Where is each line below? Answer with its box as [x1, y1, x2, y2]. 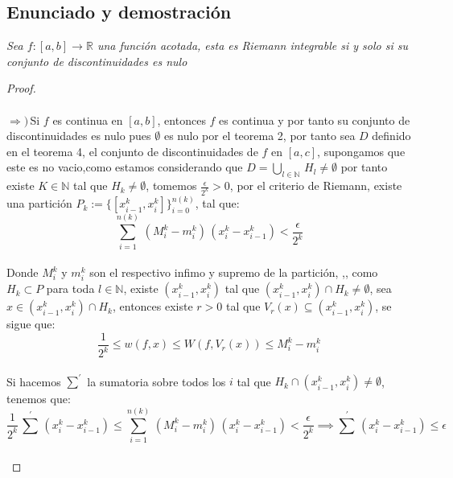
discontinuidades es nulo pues [6, 127, 151, 144]
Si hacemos [6, 373, 61, 389]
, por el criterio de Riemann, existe [229, 177, 402, 194]
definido [372, 127, 411, 144]
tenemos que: [6, 390, 71, 407]
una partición [6, 195, 72, 212]
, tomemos [146, 177, 197, 194]
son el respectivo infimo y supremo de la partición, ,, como [89, 264, 378, 281]
